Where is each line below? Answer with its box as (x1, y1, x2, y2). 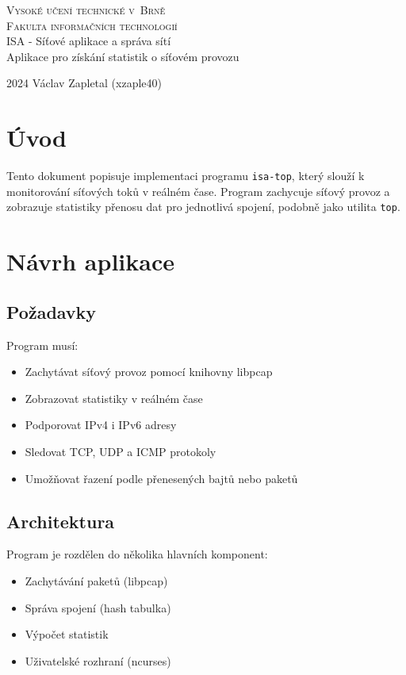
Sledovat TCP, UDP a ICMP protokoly (25, 443, 216, 459)
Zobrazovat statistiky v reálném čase (25, 389, 203, 406)
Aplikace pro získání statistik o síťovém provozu (6, 48, 239, 64)
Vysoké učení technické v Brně (6, 2, 166, 17)
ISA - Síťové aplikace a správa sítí (6, 33, 171, 49)
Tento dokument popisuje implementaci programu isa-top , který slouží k (6, 167, 365, 184)
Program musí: (6, 336, 79, 353)
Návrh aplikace (6, 245, 174, 278)
